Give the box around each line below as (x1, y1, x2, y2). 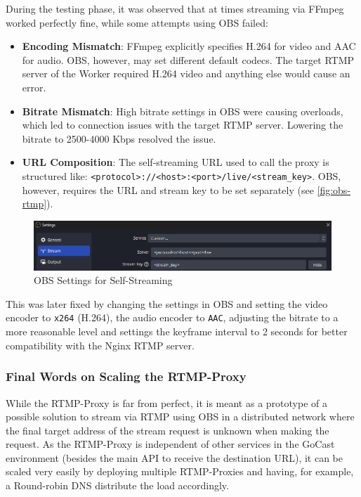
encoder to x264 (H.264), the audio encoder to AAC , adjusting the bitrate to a (6, 310, 339, 325)
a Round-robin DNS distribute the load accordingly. (6, 478, 229, 493)
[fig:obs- (317, 182, 351, 197)
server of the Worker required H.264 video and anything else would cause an (22, 66, 350, 81)
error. (22, 79, 46, 94)
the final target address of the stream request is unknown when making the (6, 422, 329, 437)
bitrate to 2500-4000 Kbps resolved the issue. (22, 131, 216, 146)
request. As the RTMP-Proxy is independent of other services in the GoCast (6, 437, 335, 451)
